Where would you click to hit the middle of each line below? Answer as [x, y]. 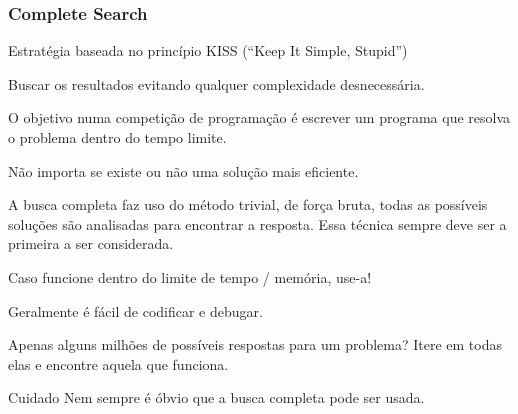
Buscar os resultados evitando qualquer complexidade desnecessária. [216, 83]
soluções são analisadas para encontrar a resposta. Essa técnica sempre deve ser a [257, 223]
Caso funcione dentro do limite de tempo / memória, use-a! [190, 276]
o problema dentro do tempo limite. [117, 137]
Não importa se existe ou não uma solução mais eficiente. [183, 170]
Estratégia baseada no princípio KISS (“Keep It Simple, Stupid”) [208, 50]
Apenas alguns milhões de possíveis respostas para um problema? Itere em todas [255, 344]
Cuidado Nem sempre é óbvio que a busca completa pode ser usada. [216, 397]
